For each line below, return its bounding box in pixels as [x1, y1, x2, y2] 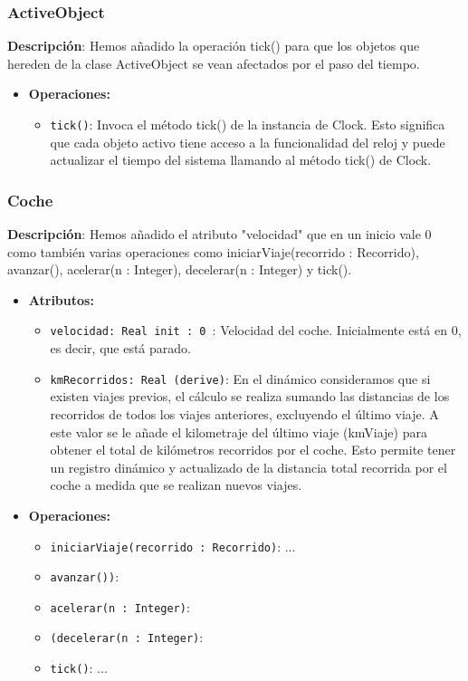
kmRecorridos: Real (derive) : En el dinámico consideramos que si [50, 369, 431, 388]
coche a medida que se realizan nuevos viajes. [50, 475, 302, 494]
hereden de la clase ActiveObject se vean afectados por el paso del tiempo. [7, 53, 420, 72]
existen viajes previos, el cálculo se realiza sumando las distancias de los [50, 387, 450, 406]
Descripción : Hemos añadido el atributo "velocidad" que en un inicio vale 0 [7, 225, 432, 244]
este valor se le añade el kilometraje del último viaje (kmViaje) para [50, 422, 427, 441]
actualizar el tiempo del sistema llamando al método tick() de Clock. [50, 150, 432, 169]
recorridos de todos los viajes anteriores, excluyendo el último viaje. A [50, 404, 439, 423]
